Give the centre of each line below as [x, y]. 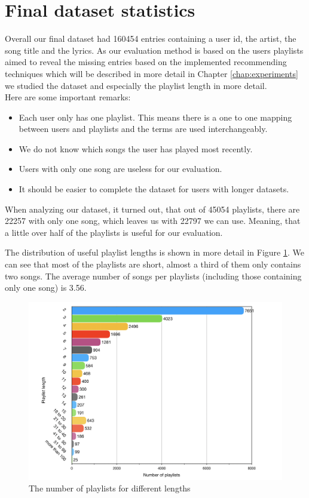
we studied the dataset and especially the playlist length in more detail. [136, 85]
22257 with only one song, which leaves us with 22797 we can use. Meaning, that [153, 221]
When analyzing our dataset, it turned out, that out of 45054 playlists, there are [152, 209]
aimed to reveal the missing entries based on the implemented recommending [146, 62]
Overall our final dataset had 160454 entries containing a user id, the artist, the [151, 39]
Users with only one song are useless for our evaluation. [120, 169]
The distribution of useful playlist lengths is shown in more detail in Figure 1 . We [154, 252]
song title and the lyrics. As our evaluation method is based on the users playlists [154, 50]
